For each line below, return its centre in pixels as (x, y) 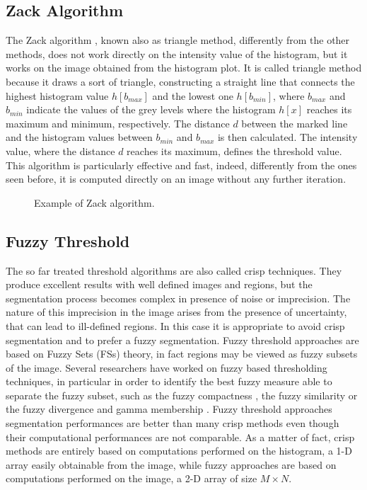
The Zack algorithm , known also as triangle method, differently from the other (178, 40)
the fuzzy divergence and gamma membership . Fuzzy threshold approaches (169, 409)
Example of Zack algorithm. (94, 202)
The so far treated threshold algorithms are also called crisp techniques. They (174, 270)
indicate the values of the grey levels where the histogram (151, 109)
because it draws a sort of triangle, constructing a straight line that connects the (180, 81)
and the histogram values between (79, 137)
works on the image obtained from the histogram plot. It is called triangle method (184, 68)
